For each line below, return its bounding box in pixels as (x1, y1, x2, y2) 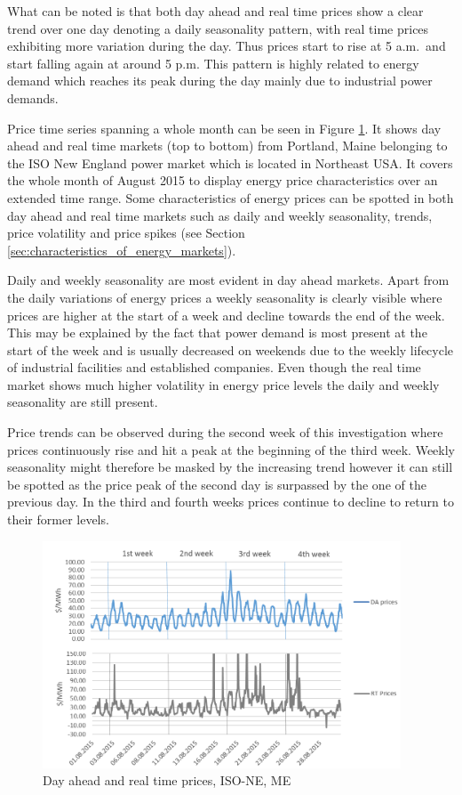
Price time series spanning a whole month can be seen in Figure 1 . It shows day (7, 118, 442, 137)
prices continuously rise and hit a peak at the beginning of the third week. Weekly (7, 440, 455, 458)
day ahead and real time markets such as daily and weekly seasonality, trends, (7, 206, 433, 224)
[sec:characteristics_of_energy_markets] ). (7, 240, 236, 259)
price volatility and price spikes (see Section (7, 223, 245, 242)
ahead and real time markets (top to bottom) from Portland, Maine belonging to (7, 136, 448, 155)
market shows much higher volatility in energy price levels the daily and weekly (7, 375, 440, 393)
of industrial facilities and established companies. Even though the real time (7, 358, 421, 377)
